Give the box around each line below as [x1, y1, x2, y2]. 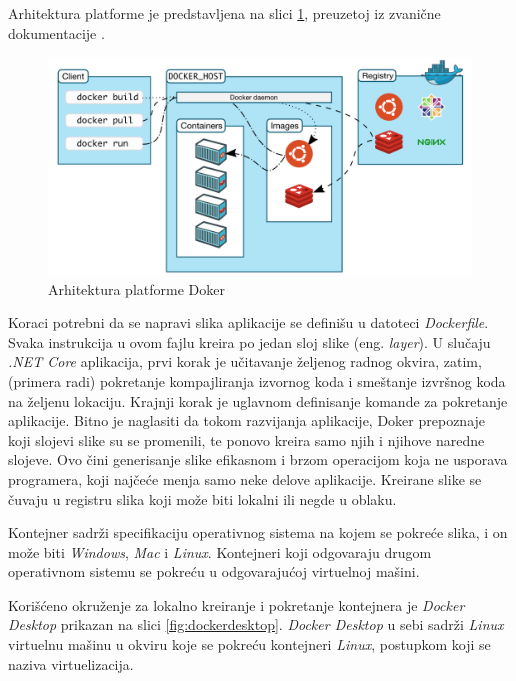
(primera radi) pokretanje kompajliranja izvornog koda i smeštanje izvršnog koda [8, 370, 506, 391]
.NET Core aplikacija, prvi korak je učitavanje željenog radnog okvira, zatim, [8, 351, 482, 372]
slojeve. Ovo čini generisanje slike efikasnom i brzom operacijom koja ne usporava [8, 449, 508, 470]
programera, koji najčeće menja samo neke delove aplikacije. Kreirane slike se [8, 468, 482, 489]
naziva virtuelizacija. [8, 653, 134, 674]
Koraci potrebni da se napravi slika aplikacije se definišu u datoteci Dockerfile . [8, 312, 489, 333]
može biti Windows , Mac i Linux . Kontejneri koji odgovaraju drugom [8, 541, 432, 562]
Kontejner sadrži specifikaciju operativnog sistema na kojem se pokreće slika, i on [8, 522, 508, 543]
